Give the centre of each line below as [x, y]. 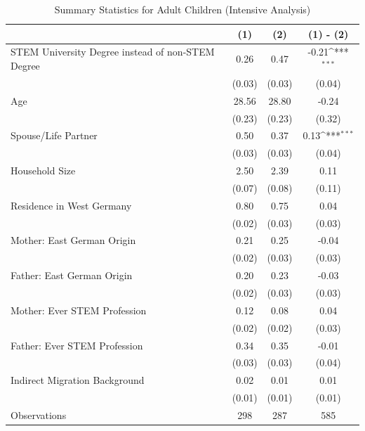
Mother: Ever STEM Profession [79, 310]
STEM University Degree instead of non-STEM [113, 52]
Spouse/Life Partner [54, 135]
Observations [39, 414]
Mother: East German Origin [73, 240]
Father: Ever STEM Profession [77, 345]
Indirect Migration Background [78, 380]
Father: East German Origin [72, 275]
